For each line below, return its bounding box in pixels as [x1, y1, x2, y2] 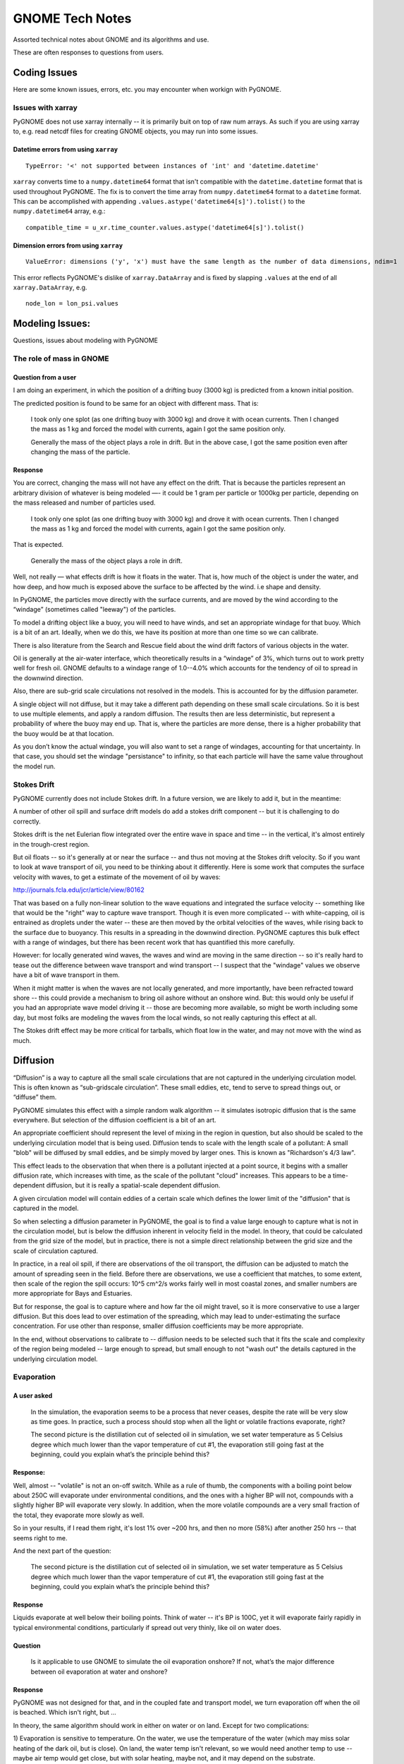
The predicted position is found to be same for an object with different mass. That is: [13, 399, 259, 407]
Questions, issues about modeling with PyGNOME [13, 336, 159, 345]
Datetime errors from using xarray [13, 145, 118, 154]
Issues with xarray [13, 102, 78, 112]
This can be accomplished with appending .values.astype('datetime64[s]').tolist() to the [13, 197, 305, 205]
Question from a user [13, 373, 77, 381]
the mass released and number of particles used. [13, 498, 156, 507]
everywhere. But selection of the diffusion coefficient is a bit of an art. [13, 1116, 216, 1125]
